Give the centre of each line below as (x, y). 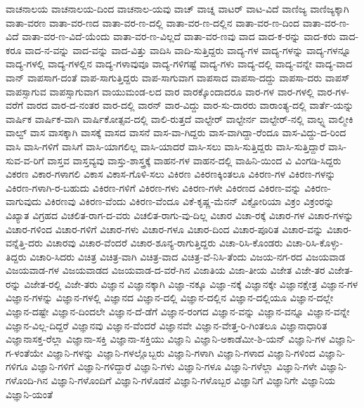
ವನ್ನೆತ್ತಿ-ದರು (24, 243)
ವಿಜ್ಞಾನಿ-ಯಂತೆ (29, 394)
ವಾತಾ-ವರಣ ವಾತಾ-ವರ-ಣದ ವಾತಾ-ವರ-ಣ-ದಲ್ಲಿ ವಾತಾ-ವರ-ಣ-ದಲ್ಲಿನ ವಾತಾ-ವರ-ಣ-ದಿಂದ (153, 22)
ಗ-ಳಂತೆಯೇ (25, 352)
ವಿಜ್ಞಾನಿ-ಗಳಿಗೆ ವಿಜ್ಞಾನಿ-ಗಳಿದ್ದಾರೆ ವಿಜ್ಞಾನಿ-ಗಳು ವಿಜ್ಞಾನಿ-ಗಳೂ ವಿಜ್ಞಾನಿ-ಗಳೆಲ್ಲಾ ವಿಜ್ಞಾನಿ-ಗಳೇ (174, 366)
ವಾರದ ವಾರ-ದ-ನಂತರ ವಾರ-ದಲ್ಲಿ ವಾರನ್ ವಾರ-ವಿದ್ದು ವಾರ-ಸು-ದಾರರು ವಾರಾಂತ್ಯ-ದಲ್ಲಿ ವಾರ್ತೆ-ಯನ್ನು (190, 105)
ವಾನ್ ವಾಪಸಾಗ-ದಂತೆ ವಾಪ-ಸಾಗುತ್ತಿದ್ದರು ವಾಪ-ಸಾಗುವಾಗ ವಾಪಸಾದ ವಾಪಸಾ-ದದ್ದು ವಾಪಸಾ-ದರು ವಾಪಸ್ (178, 77)
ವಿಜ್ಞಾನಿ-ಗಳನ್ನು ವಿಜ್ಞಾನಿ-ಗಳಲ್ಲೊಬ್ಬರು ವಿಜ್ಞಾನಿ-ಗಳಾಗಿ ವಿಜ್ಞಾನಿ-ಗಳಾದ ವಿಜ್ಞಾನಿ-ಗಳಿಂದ (181, 352)
